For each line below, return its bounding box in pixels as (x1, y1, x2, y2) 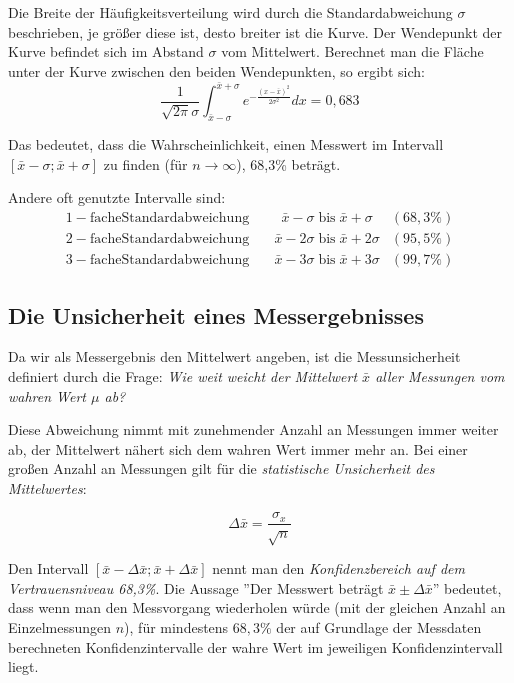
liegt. (8, 656, 39, 677)
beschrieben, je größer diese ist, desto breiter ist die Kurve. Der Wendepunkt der (8, 21, 503, 42)
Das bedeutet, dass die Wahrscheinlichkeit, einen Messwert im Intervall (8, 134, 444, 155)
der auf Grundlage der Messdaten (276, 617, 482, 638)
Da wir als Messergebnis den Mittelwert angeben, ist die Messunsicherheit (8, 346, 461, 367)
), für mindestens (124, 617, 229, 638)
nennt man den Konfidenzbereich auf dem (212, 558, 465, 579)
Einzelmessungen (8, 617, 112, 638)
